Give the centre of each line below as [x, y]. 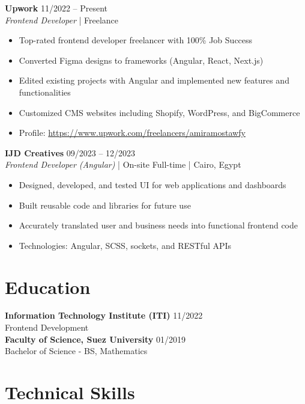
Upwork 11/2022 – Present [56, 8]
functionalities [45, 92]
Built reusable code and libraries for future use [105, 205]
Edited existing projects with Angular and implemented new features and [154, 80]
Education [48, 286]
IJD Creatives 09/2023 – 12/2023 [70, 152]
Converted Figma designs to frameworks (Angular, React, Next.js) [141, 60]
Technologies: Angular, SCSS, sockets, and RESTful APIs [125, 245]
